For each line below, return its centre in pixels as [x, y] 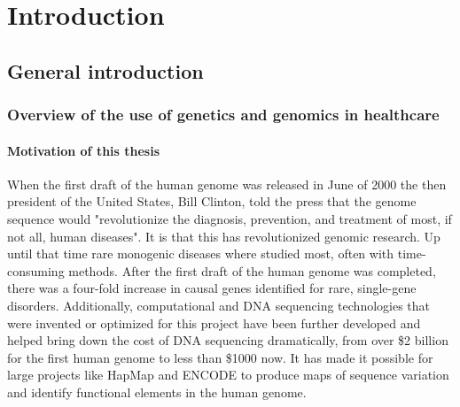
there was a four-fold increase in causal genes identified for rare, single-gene [212, 288]
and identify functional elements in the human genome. [157, 392]
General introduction [105, 70]
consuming [36, 270]
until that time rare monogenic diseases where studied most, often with [201, 253]
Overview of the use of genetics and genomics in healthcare [223, 115]
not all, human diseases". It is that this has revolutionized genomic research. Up [224, 236]
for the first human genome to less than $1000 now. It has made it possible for [220, 357]
